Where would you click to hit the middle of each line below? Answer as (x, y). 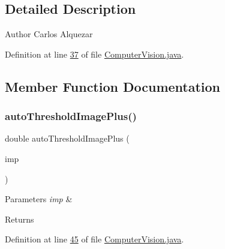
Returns (19, 219)
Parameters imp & (39, 199)
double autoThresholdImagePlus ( (67, 138)
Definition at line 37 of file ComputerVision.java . (94, 54)
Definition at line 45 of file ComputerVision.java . (94, 239)
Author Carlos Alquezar (49, 34)
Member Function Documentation (113, 86)
